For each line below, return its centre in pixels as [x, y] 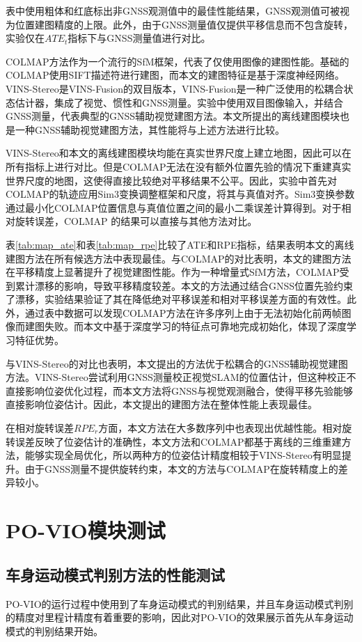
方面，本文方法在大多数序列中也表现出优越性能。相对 [220, 428]
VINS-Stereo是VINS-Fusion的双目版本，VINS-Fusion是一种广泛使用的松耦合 [175, 88]
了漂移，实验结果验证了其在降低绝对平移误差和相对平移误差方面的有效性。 [176, 299]
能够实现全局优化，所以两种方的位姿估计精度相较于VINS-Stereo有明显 [183, 455]
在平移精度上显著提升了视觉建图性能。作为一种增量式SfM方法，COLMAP [173, 272]
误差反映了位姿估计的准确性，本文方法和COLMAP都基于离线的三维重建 [178, 441]
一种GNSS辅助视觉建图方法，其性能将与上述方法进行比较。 [150, 129]
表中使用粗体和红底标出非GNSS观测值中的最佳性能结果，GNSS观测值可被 [173, 10]
